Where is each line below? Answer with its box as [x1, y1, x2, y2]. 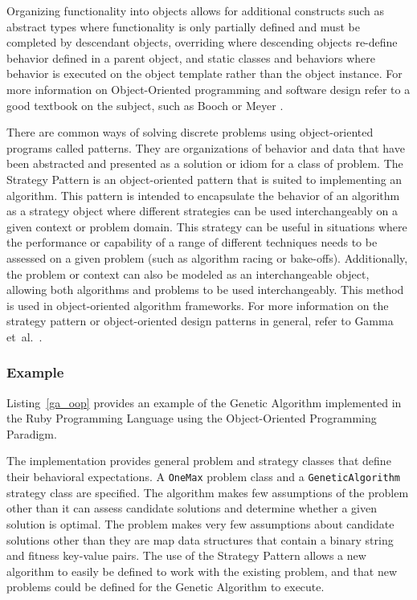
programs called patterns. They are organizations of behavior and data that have [6, 139, 405, 156]
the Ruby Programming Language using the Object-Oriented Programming [6, 410, 377, 427]
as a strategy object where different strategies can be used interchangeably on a [6, 202, 399, 219]
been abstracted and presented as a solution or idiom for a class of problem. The [6, 155, 403, 172]
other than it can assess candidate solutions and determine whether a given [6, 500, 378, 516]
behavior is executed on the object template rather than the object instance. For [6, 65, 403, 82]
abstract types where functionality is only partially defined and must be [6, 18, 360, 35]
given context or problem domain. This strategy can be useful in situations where [6, 218, 407, 235]
